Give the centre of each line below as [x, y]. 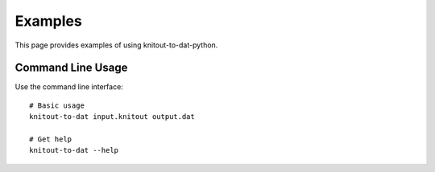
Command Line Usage [71, 68]
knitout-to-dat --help [74, 150]
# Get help [51, 139]
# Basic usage [57, 105]
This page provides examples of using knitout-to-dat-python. [116, 45]
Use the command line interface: [69, 87]
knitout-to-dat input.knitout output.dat [112, 117]
